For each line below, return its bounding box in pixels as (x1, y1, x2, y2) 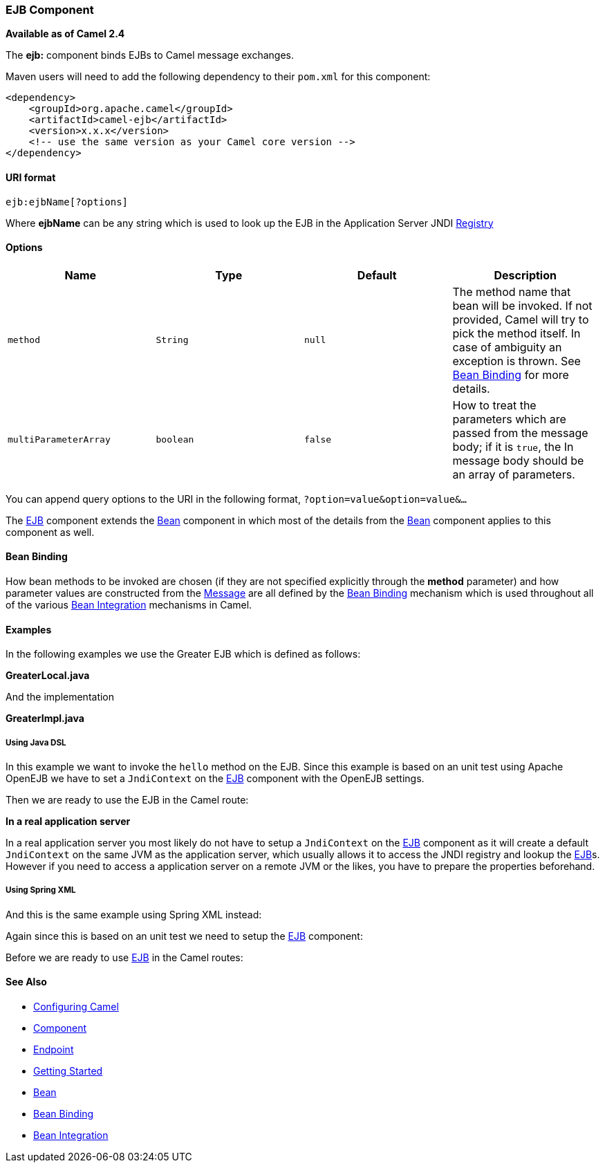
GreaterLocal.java (6, 669, 90, 682)
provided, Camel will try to (452, 312, 589, 326)
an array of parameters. (452, 467, 575, 481)
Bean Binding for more (452, 367, 569, 382)
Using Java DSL (6, 737, 66, 748)
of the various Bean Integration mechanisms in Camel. (6, 599, 252, 611)
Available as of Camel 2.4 (6, 28, 125, 40)
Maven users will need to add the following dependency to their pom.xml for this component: (6, 71, 431, 83)
